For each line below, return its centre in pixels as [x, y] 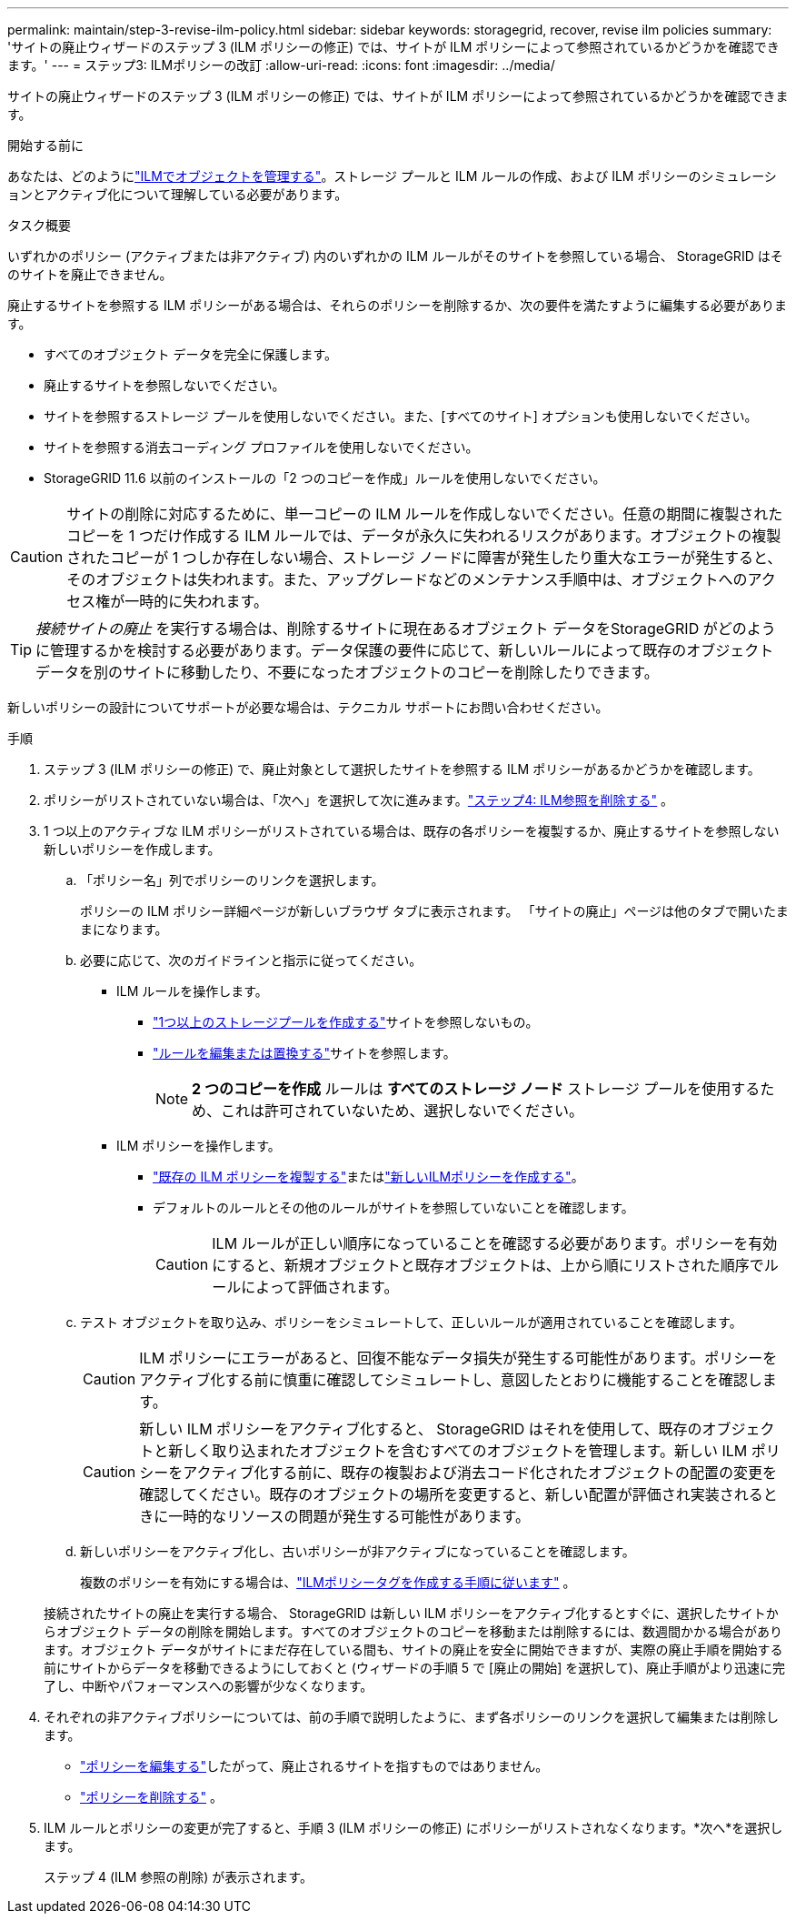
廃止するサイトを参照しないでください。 [164, 385]
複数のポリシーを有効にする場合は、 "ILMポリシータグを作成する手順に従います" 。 [328, 1582]
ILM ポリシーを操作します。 [199, 1146]
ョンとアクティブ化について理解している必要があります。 [178, 194]
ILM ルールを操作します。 [192, 991]
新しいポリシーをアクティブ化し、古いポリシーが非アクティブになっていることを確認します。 [358, 1551]
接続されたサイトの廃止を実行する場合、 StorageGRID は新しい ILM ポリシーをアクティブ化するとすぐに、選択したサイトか [411, 1613]
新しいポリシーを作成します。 [132, 849]
